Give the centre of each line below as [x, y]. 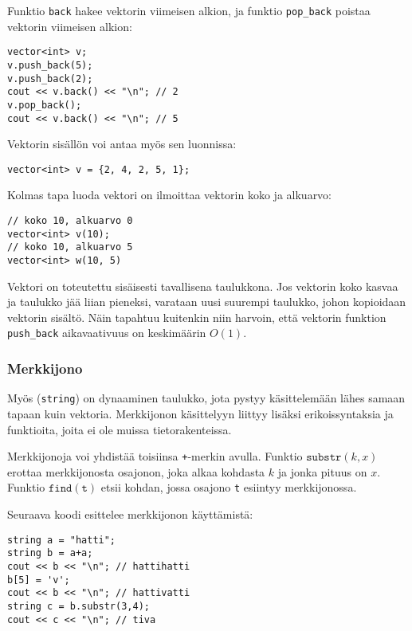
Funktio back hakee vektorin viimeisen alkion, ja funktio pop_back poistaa [189, 10]
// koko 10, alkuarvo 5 [70, 247]
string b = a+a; [50, 553]
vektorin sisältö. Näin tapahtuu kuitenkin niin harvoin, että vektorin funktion [197, 317]
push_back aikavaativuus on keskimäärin [107, 333]
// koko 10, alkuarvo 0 [70, 221]
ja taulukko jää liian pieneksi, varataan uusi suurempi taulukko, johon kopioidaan [207, 302]
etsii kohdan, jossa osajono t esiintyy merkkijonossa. [229, 487]
